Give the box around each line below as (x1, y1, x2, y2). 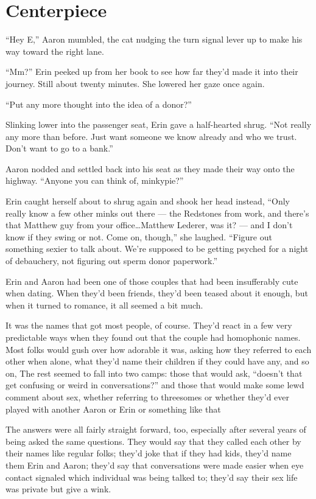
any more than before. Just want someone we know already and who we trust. (5, 130, 297, 142)
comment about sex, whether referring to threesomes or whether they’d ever (5, 390, 290, 403)
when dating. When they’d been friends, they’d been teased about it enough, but (5, 287, 308, 299)
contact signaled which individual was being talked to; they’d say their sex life (5, 470, 298, 483)
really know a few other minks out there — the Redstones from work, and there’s (5, 206, 309, 219)
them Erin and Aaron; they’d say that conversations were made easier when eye (5, 458, 304, 471)
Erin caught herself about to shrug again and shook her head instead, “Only (5, 195, 290, 208)
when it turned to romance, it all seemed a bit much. (5, 298, 203, 311)
